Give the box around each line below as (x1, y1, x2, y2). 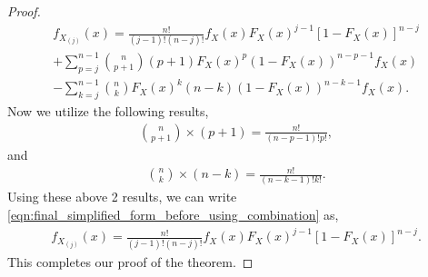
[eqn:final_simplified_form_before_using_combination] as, (7, 205, 339, 224)
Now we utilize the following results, (7, 102, 209, 121)
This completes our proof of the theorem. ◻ (7, 252, 254, 271)
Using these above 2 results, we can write (7, 187, 237, 206)
